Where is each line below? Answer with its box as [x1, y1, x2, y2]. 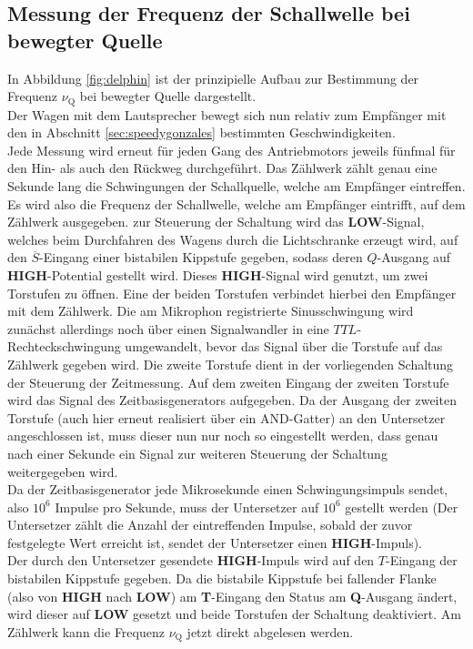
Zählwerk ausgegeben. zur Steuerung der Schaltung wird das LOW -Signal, [7, 212, 425, 231]
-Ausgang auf [377, 248, 451, 267]
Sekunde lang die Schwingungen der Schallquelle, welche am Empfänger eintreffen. [7, 177, 466, 196]
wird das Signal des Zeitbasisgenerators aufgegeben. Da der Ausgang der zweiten [7, 390, 457, 410]
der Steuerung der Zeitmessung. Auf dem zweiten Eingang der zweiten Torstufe [7, 372, 449, 391]
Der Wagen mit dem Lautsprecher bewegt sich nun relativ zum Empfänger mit [7, 105, 447, 124]
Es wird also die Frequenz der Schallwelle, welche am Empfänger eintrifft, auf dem [7, 194, 466, 213]
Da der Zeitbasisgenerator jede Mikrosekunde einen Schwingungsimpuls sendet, [7, 480, 448, 499]
